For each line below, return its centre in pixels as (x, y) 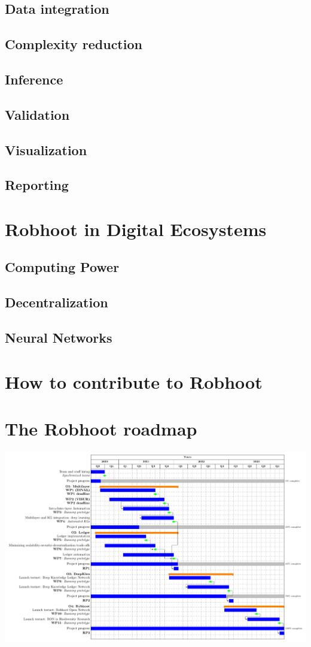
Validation (37, 114)
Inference (34, 79)
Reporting (37, 185)
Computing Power (62, 267)
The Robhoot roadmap (101, 428)
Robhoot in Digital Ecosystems (136, 229)
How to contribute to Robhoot (134, 381)
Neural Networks (59, 338)
